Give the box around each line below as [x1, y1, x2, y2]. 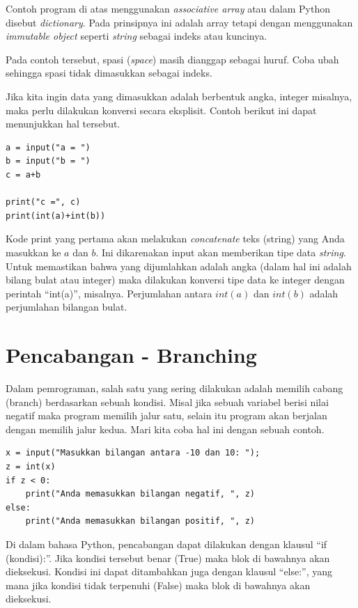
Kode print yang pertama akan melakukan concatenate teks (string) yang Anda [6, 231, 345, 246]
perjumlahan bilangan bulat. [6, 299, 127, 314]
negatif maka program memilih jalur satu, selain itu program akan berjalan [6, 408, 327, 423]
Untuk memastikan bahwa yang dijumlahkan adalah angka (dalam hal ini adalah [6, 258, 352, 273]
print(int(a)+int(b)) [6, 210, 106, 221]
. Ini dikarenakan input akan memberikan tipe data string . [95, 244, 346, 259]
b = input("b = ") [6, 156, 91, 166]
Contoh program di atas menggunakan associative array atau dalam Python [6, 1, 331, 15]
